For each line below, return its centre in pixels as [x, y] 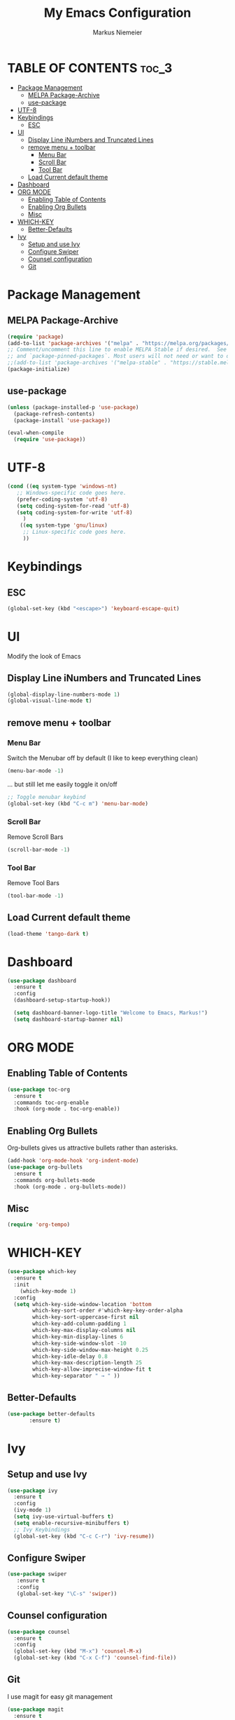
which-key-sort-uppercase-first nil [86, 1317]
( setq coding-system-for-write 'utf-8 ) [74, 512]
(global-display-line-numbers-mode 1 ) [64, 694]
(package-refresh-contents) [55, 414]
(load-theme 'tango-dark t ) [48, 934]
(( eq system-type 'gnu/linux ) [64, 525]
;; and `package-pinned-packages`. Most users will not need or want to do [120, 356]
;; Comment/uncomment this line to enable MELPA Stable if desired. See [117, 350]
